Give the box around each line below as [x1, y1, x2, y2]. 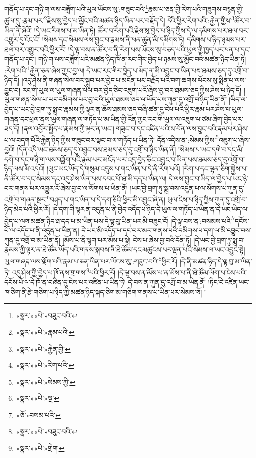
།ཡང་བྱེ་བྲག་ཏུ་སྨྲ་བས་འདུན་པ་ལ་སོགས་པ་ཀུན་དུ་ [130, 183, 245, 193]
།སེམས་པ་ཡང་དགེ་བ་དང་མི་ [178, 144, 244, 154]
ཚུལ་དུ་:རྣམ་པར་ [4, 15, 44, 25]
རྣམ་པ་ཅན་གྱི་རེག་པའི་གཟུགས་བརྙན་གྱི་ [148, 3, 244, 14]
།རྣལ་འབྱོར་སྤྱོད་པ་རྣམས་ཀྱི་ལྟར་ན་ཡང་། [22, 123, 114, 133]
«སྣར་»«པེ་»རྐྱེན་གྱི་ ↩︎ [16, 343, 71, 354]
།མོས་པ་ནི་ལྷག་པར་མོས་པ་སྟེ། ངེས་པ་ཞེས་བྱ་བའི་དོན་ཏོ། [62, 234, 191, 245]
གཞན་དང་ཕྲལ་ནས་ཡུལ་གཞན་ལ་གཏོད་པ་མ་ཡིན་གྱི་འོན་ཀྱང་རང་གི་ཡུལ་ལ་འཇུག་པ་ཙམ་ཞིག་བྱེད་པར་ [4, 113, 244, 124]
